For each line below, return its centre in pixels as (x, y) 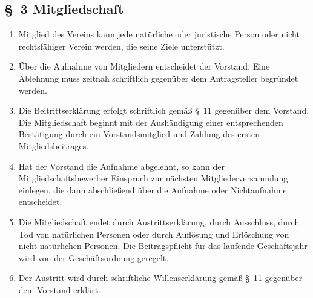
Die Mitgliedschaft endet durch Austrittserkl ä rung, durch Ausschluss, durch (159, 222)
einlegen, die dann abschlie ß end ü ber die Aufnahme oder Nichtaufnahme (153, 189)
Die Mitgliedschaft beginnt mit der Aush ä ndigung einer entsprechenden (151, 122)
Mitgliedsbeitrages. (54, 145)
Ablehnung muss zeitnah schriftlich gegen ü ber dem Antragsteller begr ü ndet (158, 78)
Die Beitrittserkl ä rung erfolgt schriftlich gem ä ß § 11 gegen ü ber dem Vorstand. (164, 110)
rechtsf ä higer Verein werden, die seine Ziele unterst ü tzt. (121, 46)
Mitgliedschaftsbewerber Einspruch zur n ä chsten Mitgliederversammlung (153, 178)
